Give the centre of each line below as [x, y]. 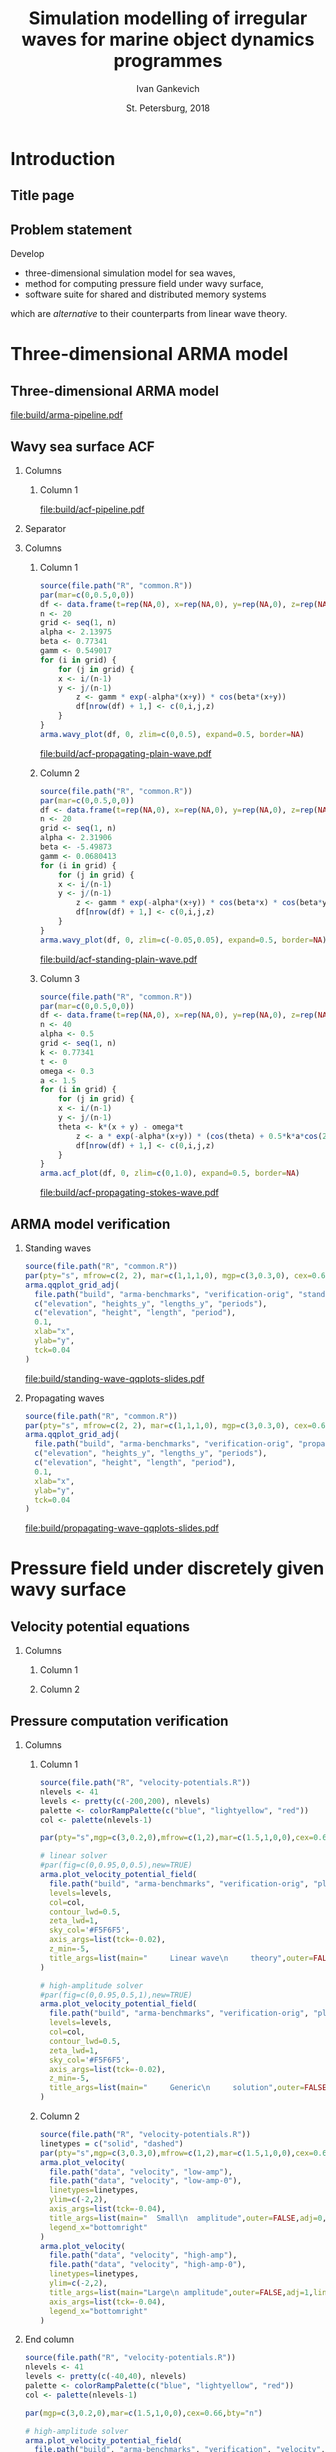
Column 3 [60, 978]
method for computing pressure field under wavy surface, [144, 284]
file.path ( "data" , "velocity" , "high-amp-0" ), [147, 2265]
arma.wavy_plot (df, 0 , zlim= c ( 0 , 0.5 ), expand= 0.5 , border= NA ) [172, 734]
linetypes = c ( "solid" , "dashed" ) [111, 2143]
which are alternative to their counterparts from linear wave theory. [149, 314]
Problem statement [71, 229]
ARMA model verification [90, 1223]
